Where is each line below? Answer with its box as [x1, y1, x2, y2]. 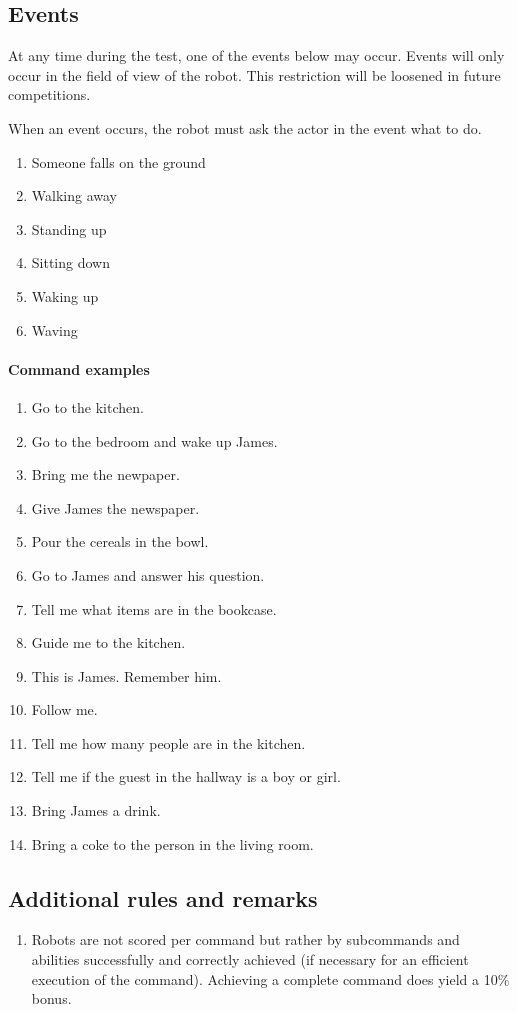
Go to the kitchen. [31, 396, 144, 417]
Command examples [8, 358, 150, 379]
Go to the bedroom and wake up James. [31, 430, 278, 451]
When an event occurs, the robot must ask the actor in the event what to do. [8, 117, 482, 138]
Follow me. [31, 699, 98, 720]
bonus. [31, 988, 72, 1009]
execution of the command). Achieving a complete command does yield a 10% [31, 968, 510, 989]
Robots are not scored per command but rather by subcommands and [31, 929, 460, 950]
